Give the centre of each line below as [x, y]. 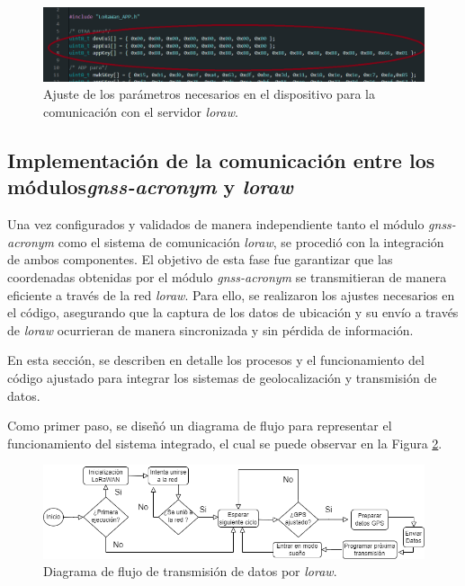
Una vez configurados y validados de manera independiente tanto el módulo [216, 224]
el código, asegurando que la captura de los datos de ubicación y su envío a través [233, 312]
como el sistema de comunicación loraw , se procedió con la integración [251, 241]
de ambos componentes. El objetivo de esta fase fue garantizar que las [200, 259]
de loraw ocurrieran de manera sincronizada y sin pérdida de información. [210, 329]
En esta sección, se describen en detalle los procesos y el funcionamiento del [216, 360]
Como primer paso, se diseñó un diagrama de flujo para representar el [200, 426]
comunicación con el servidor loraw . [141, 111]
